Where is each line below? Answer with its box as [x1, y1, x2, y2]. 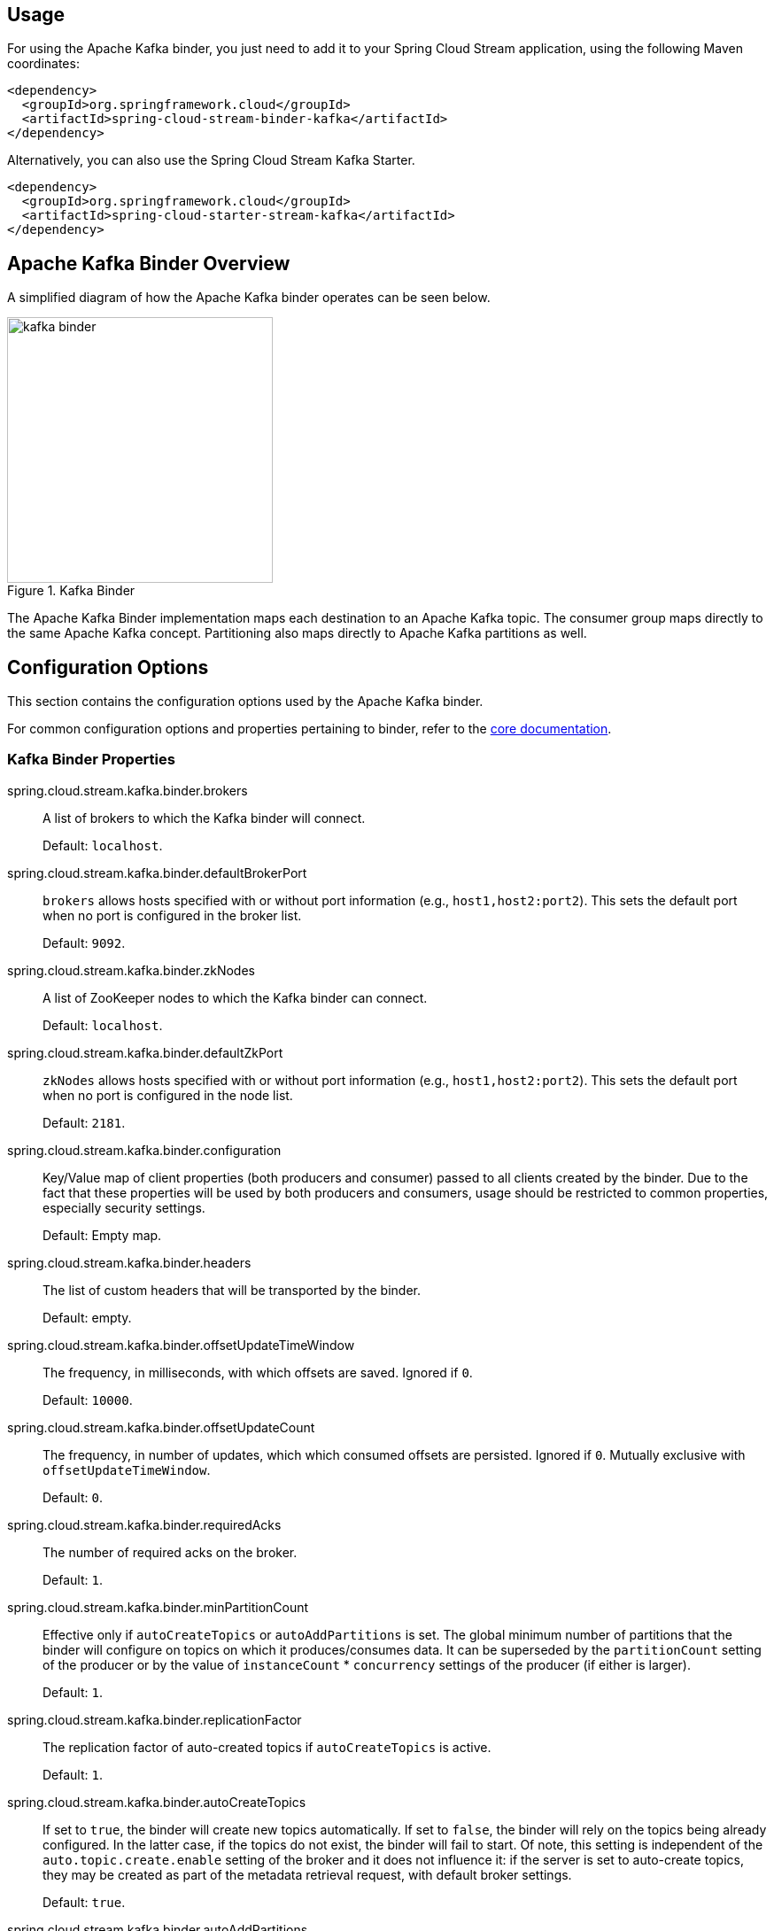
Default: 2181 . [43, 1114, 126, 1130]
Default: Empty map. [43, 1227, 162, 1243]
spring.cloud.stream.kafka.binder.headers [7, 1254, 252, 1270]
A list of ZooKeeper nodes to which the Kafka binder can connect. [43, 989, 428, 1005]
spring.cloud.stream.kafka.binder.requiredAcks [7, 1516, 282, 1532]
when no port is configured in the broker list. [43, 907, 302, 923]
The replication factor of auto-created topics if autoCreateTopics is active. [43, 1739, 491, 1755]
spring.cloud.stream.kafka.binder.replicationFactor [7, 1711, 302, 1727]
